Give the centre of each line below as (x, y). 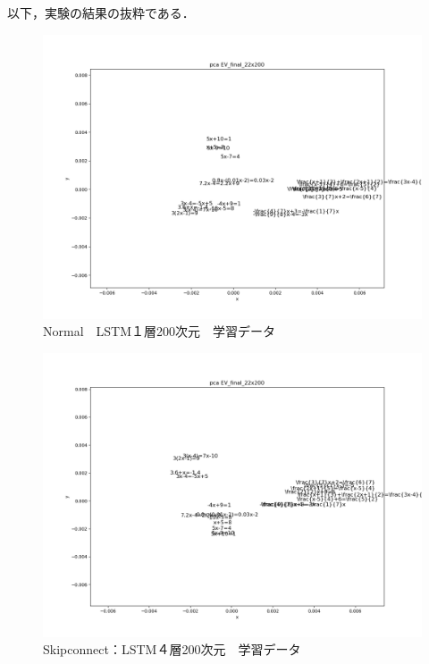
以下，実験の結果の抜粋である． (101, 13)
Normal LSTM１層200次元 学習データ (160, 331)
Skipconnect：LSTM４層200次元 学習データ (172, 649)
